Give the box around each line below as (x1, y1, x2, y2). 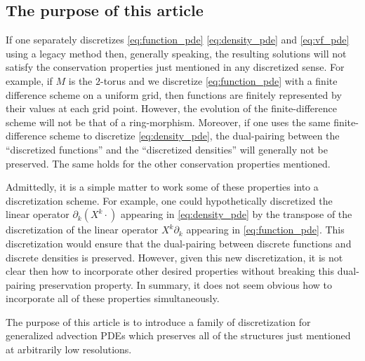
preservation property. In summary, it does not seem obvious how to (39, 277, 332, 292)
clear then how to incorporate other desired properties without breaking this (6, 264, 335, 278)
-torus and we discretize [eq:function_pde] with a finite (100, 73, 338, 88)
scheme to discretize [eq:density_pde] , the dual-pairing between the (49, 128, 340, 143)
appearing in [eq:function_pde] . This (186, 222, 345, 237)
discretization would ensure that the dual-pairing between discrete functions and (6, 236, 352, 250)
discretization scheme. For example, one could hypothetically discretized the (6, 193, 333, 207)
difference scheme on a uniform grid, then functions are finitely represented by (6, 87, 342, 102)
